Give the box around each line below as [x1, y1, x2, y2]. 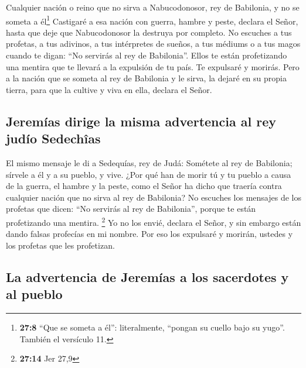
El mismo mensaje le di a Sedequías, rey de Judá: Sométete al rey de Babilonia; [6, 157, 293, 168]
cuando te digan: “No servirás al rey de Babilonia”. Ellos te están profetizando [6, 49, 287, 61]
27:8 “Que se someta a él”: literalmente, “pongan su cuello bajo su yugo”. [19, 321, 285, 333]
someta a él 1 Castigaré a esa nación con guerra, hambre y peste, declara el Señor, [6, 13, 298, 27]
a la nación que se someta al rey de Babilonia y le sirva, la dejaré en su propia [6, 72, 287, 84]
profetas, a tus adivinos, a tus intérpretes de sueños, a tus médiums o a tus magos [6, 37, 301, 50]
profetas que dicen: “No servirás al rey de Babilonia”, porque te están [6, 202, 256, 215]
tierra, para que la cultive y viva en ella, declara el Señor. [6, 83, 212, 95]
